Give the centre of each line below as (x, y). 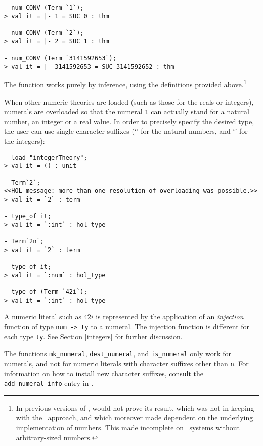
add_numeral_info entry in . (49, 383)
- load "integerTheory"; (46, 157)
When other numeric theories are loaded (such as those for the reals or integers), (129, 101)
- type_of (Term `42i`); (46, 292)
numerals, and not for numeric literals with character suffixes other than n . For (126, 363)
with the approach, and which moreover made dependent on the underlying (135, 417)
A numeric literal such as (43, 316)
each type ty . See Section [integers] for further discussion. (93, 336)
